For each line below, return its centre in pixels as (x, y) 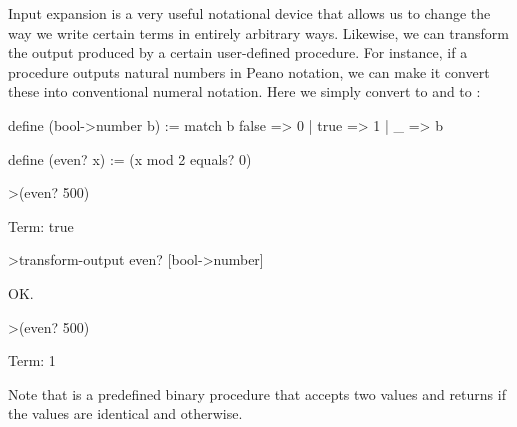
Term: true (41, 225)
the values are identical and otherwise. (125, 413)
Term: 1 (32, 360)
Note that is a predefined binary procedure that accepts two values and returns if (257, 393)
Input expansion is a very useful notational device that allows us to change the (249, 13)
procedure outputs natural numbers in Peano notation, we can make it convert (249, 71)
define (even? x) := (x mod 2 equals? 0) (130, 158)
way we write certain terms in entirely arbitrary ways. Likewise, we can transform (258, 32)
